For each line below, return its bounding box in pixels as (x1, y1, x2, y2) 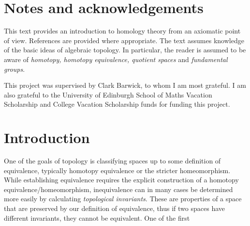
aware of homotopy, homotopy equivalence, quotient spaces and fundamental (4, 54, 228, 64)
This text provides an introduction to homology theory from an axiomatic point (4, 26, 241, 36)
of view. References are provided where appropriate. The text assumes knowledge (4, 35, 244, 45)
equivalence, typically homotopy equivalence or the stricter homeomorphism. (4, 165, 231, 175)
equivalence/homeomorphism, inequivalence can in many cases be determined (4, 184, 233, 194)
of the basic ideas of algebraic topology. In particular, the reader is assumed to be (4, 45, 246, 55)
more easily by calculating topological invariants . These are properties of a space (4, 194, 242, 204)
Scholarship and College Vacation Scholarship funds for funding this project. (4, 99, 230, 109)
